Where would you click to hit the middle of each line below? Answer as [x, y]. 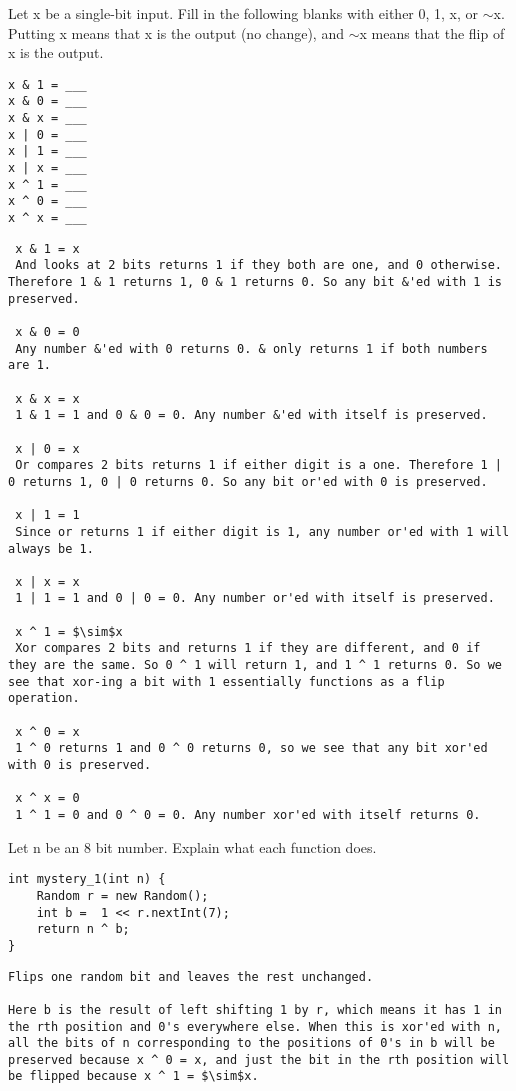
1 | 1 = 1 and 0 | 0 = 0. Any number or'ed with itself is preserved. [255, 598]
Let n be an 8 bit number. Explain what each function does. [192, 846]
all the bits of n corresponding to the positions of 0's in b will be [251, 1043]
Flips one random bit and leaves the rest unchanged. [191, 976]
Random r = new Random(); [122, 895]
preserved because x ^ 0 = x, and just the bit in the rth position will [259, 1059]
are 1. [29, 365]
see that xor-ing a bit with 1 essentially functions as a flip [226, 681]
